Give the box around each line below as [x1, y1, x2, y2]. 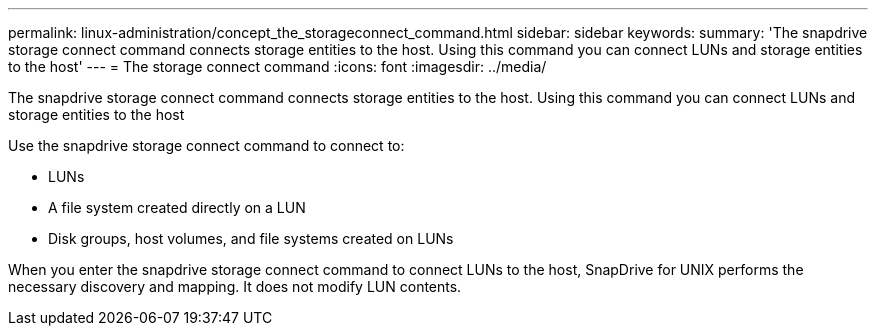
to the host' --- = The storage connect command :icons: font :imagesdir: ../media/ [8, 58, 547, 75]
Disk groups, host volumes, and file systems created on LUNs [48, 230, 454, 247]
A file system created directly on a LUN [48, 199, 306, 216]
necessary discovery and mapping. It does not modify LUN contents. [8, 278, 462, 295]
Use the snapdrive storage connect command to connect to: [8, 137, 405, 154]
